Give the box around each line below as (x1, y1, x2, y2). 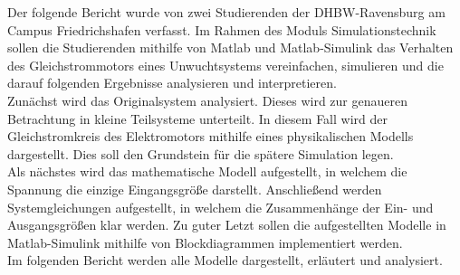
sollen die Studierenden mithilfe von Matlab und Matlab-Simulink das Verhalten (7, 38, 454, 57)
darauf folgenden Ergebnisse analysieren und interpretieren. (7, 73, 337, 92)
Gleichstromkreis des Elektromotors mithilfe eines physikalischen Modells (7, 127, 414, 146)
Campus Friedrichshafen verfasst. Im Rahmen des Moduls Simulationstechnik (7, 20, 436, 39)
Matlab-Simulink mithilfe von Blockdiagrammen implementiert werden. (7, 232, 403, 251)
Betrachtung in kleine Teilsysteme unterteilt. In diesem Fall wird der (7, 109, 388, 128)
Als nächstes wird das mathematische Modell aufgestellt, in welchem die (7, 162, 407, 181)
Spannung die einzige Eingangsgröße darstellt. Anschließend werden (7, 179, 382, 198)
